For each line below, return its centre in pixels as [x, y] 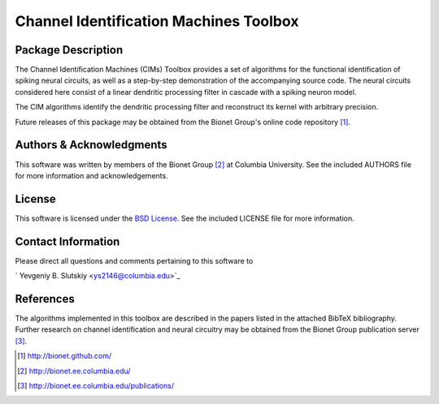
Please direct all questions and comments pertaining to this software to [134, 260]
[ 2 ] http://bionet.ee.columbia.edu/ [74, 371]
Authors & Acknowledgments [91, 145]
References [45, 299]
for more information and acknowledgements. [91, 175]
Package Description [69, 50]
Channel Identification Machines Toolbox [157, 21]
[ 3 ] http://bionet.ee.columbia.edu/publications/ [96, 385]
